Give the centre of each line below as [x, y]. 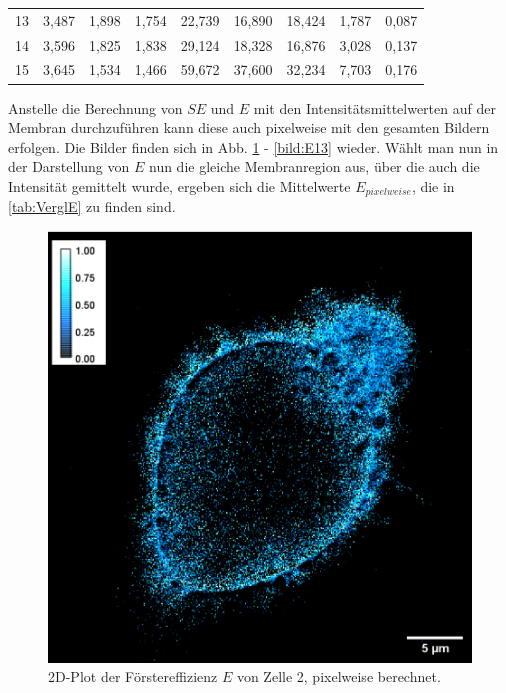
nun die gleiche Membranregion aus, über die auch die [314, 166]
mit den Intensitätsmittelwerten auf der [374, 107]
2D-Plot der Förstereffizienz [133, 676]
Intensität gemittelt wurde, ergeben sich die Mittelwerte [179, 185]
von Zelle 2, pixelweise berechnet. [338, 676]
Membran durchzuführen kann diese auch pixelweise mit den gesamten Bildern [249, 127]
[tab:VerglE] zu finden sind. [92, 206]
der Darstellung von [69, 166]
